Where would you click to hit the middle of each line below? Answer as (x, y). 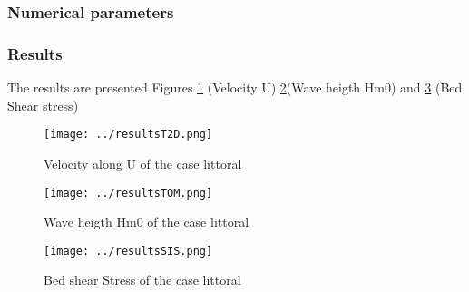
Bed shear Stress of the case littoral (142, 280)
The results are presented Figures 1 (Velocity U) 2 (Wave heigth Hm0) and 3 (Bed (235, 88)
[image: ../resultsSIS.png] (128, 251)
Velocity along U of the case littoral (143, 163)
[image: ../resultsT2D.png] (128, 135)
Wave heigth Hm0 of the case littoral (147, 222)
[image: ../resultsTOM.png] (128, 193)
